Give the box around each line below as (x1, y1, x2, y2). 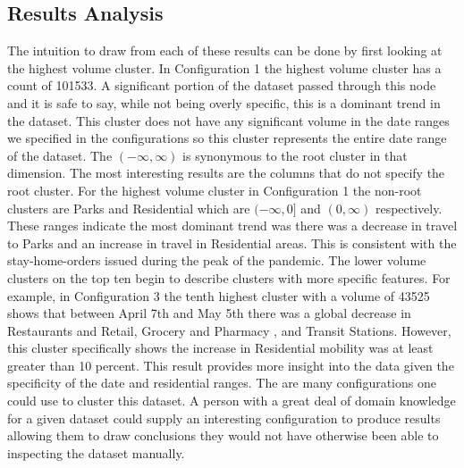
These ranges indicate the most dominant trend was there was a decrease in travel (7, 216, 458, 235)
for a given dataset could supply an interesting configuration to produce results (7, 408, 441, 427)
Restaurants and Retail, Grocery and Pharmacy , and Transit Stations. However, (7, 321, 451, 339)
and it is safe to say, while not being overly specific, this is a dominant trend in (7, 93, 441, 112)
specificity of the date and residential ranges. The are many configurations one (7, 373, 436, 392)
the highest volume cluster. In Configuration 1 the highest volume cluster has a (7, 58, 442, 77)
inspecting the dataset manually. (7, 443, 185, 462)
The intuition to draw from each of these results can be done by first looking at (7, 41, 443, 60)
